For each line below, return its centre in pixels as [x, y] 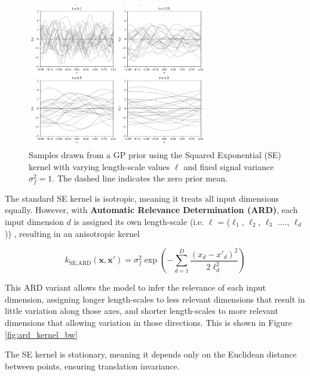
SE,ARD [80, 263]
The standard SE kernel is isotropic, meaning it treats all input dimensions [142, 198]
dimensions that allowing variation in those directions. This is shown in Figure [148, 322]
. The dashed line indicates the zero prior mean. [140, 178]
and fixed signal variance [229, 166]
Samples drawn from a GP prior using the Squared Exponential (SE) [155, 155]
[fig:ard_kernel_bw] [41, 334]
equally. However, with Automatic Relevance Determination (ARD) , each [151, 210]
